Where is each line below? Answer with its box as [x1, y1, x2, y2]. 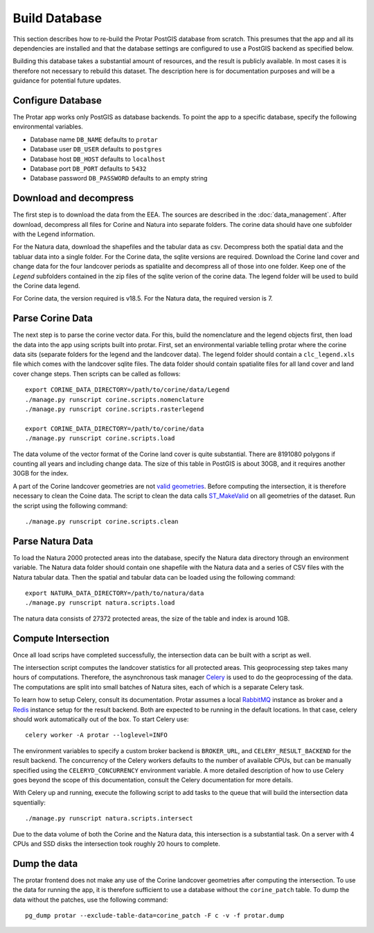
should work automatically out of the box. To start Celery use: [12, 715, 189, 723]
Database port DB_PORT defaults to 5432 [30, 164, 147, 173]
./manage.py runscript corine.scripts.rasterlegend [25, 405, 204, 413]
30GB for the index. [12, 469, 69, 478]
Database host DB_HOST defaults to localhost [30, 155, 166, 163]
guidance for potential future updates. [12, 76, 121, 85]
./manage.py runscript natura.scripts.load [25, 599, 175, 607]
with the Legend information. [12, 230, 96, 239]
